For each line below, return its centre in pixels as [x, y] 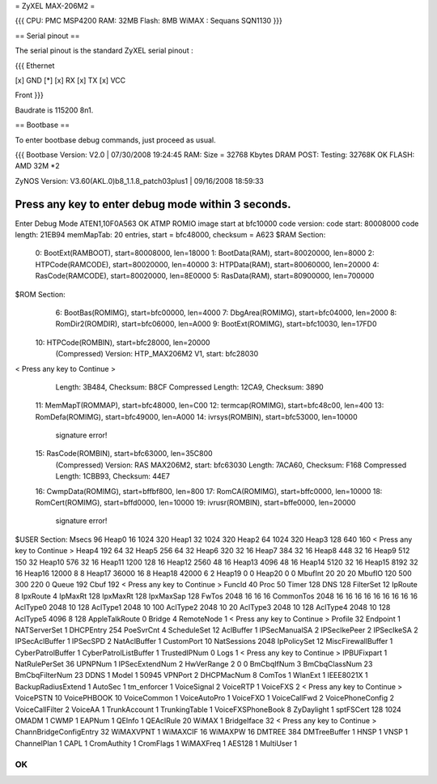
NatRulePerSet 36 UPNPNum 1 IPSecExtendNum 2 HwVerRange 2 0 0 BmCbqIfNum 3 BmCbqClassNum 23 [194, 664]
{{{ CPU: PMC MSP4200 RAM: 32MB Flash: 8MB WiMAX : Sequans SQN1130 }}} [149, 21]
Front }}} [29, 95]
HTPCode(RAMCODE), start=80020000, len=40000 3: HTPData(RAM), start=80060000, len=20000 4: [207, 264]
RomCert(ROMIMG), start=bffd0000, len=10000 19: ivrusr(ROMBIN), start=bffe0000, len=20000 [195, 503]
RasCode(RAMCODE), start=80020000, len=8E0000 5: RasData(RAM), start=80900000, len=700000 [205, 276]
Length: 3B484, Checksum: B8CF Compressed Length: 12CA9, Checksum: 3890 [189, 387]
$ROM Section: [40, 294]
